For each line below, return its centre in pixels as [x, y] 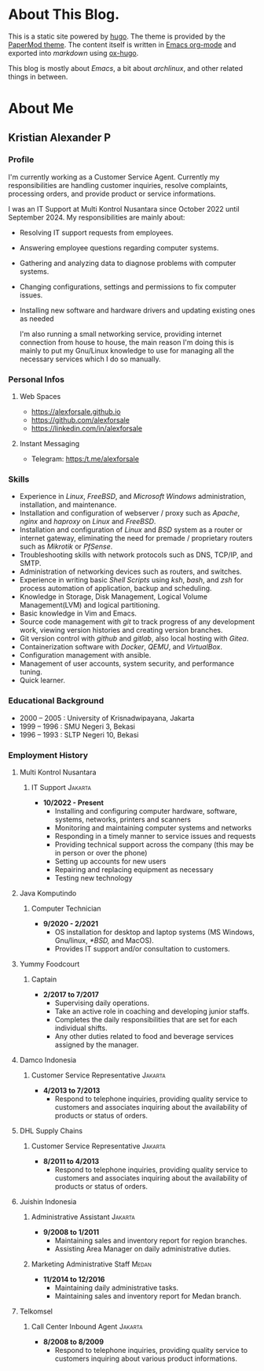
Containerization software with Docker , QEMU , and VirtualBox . [121, 647]
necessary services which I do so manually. [90, 359]
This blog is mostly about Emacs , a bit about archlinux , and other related [126, 68]
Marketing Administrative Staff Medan [91, 1264]
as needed [37, 318]
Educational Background [56, 700]
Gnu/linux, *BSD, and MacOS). [104, 940]
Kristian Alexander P [60, 137]
